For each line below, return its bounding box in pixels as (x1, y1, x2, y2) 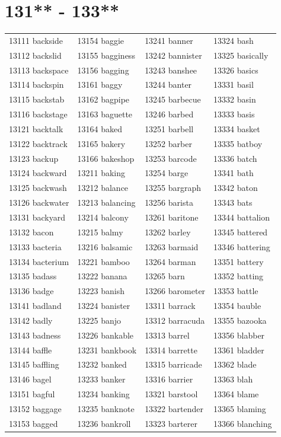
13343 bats (213, 196, 253, 209)
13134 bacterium (9, 255, 69, 267)
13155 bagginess (77, 49, 135, 61)
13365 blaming (213, 402, 266, 414)
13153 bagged (9, 417, 58, 429)
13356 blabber (213, 328, 265, 341)
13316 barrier (145, 373, 193, 385)
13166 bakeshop (77, 152, 135, 164)
